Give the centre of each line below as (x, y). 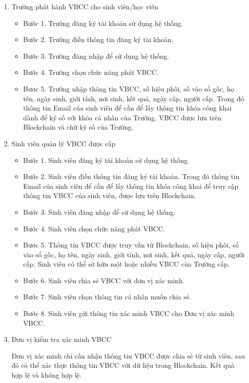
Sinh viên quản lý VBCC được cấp (63, 143)
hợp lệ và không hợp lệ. (46, 375)
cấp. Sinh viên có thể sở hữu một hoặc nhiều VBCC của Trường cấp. (126, 264)
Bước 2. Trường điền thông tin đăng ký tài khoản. (98, 39)
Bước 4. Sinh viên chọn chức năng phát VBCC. (94, 228)
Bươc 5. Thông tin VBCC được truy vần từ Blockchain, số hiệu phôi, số (131, 245)
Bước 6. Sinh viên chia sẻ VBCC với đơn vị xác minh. (104, 280)
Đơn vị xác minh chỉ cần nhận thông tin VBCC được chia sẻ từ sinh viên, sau (128, 355)
